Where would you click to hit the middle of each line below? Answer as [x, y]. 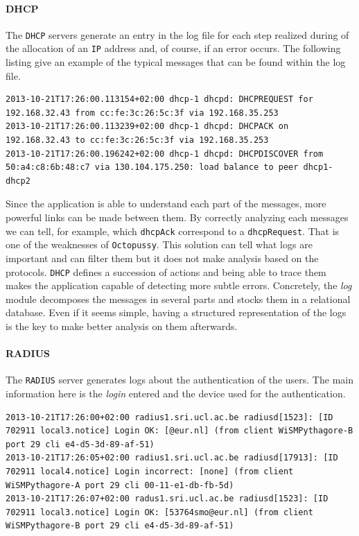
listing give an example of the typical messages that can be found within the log [176, 62]
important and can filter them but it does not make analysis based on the [162, 258]
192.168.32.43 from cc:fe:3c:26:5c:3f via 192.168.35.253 [142, 113]
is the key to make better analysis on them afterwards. [122, 326]
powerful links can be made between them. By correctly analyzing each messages [177, 217]
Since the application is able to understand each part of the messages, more [166, 204]
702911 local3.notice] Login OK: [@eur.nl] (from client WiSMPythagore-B [179, 431]
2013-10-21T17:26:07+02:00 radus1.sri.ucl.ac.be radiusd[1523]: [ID [167, 499]
